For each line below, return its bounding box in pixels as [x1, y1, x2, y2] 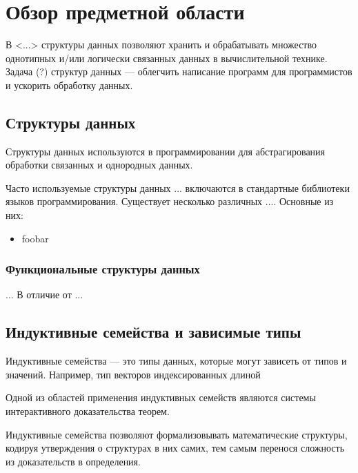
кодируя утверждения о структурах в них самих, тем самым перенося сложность [6, 441, 345, 455]
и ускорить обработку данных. [6, 77, 133, 92]
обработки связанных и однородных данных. [6, 157, 193, 172]
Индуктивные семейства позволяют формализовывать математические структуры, [6, 427, 348, 441]
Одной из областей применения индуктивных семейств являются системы [6, 390, 316, 405]
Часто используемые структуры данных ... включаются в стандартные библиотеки [6, 180, 350, 195]
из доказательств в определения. [6, 454, 141, 468]
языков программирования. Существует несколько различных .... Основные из [6, 194, 334, 209]
